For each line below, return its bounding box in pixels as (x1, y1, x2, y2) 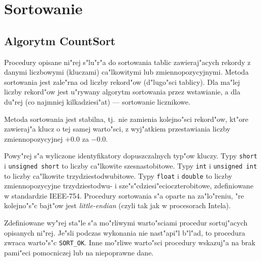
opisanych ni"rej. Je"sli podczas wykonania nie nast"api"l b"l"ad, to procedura (4, 227, 245, 238)
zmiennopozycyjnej (4, 133, 63, 144)
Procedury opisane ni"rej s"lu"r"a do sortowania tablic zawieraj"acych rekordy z (4, 56, 251, 67)
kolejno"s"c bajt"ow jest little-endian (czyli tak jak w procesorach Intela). (4, 200, 231, 211)
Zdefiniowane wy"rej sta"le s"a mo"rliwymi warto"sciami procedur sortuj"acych (4, 217, 248, 228)
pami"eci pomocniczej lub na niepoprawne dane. (4, 247, 154, 257)
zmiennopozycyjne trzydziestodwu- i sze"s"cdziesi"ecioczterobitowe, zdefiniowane (4, 180, 253, 191)
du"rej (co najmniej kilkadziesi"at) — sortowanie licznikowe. (4, 96, 190, 107)
